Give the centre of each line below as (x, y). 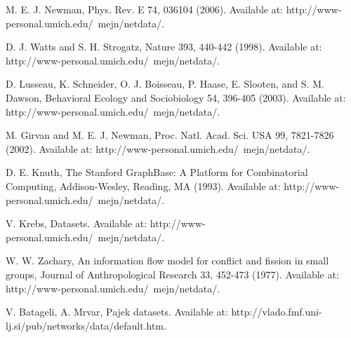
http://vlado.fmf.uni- (277, 312)
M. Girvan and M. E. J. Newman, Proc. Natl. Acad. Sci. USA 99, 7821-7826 (170, 135)
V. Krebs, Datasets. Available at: (77, 223)
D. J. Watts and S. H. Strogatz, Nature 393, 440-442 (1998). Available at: (164, 47)
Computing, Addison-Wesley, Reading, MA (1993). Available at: (143, 185)
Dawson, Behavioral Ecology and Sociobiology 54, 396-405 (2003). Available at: (176, 97)
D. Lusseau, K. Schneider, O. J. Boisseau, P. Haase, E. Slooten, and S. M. (165, 84)
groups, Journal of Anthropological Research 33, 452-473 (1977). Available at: (172, 274)
